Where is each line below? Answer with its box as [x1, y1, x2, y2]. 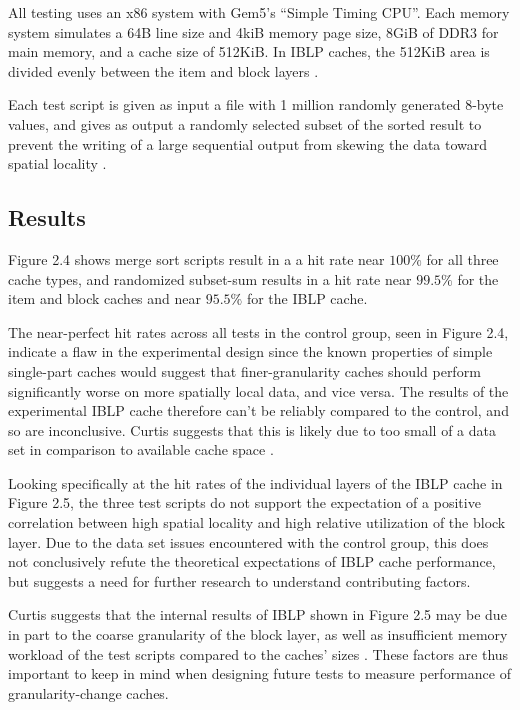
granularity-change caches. [8, 682, 169, 703]
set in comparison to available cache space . [8, 439, 274, 460]
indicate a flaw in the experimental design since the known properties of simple [8, 341, 493, 362]
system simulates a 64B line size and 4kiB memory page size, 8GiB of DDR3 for [8, 21, 499, 42]
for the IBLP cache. [246, 288, 368, 309]
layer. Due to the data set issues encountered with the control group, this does [8, 531, 489, 552]
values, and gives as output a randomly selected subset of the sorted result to [8, 113, 482, 134]
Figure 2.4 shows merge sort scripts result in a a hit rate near [8, 248, 385, 269]
